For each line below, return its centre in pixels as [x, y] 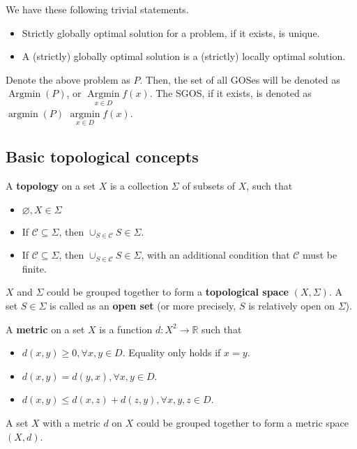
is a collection [139, 186]
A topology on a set [51, 186]
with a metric [71, 422]
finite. [34, 268]
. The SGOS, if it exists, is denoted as [230, 93]
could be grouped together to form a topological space [168, 292]
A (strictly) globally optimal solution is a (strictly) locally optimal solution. [184, 56]
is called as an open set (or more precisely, [143, 305]
